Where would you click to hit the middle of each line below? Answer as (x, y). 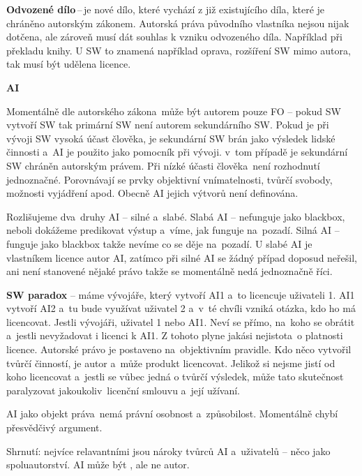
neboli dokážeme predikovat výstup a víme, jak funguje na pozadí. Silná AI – (173, 230)
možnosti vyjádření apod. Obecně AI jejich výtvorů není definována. (152, 193)
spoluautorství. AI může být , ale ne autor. (98, 464)
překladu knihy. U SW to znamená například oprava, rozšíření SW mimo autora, (179, 50)
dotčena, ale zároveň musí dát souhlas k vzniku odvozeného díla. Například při (174, 37)
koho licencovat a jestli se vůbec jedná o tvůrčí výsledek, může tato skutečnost (175, 377)
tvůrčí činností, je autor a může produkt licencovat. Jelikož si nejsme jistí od (171, 363)
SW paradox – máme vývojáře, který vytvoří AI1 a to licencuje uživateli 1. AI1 (181, 294)
